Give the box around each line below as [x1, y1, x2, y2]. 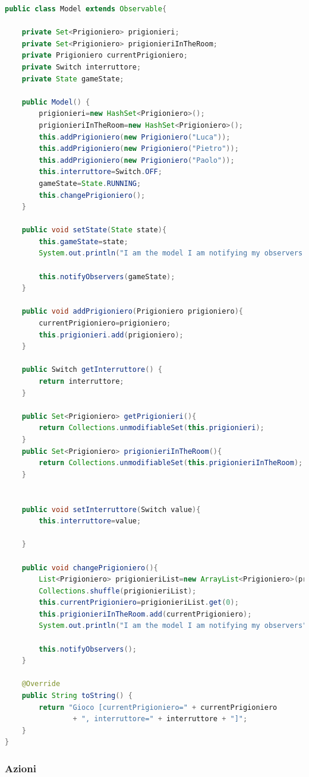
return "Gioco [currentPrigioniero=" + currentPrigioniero [39, 703, 278, 712]
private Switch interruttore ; [21, 62, 141, 71]
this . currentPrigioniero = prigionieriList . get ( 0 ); [39, 598, 239, 607]
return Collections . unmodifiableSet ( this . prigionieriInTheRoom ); [39, 459, 303, 468]
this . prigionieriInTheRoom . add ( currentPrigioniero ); [39, 609, 252, 618]
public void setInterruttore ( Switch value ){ [21, 505, 201, 514]
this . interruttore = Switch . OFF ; [39, 168, 162, 176]
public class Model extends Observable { [5, 5, 167, 13]
